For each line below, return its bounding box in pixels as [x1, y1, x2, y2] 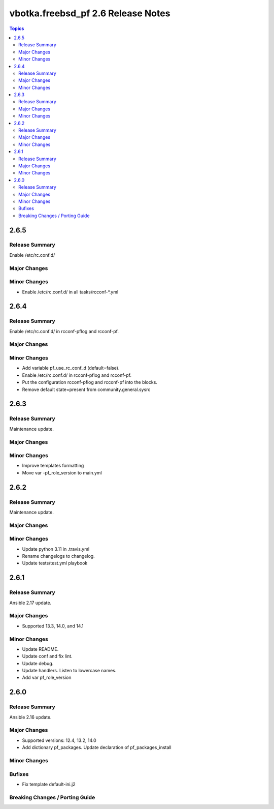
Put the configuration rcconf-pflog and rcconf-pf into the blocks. [22, 379, 157, 385]
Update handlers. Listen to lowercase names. [22, 668, 117, 674]
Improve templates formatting [22, 463, 84, 469]
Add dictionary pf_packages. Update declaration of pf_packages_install [22, 744, 172, 751]
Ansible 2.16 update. [9, 714, 52, 720]
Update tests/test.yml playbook [22, 560, 88, 566]
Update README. [22, 646, 59, 652]
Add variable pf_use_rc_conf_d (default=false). [22, 365, 120, 371]
